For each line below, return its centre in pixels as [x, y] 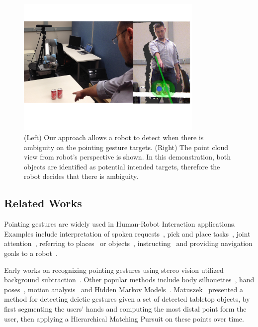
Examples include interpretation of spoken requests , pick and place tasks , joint [127, 233]
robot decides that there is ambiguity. [81, 176]
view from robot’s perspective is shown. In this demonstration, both [127, 157]
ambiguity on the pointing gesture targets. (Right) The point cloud [126, 147]
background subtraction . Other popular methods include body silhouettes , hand [129, 280]
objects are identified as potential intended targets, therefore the [122, 166]
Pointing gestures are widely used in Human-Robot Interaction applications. [120, 224]
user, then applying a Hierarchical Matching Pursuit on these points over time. [124, 318]
